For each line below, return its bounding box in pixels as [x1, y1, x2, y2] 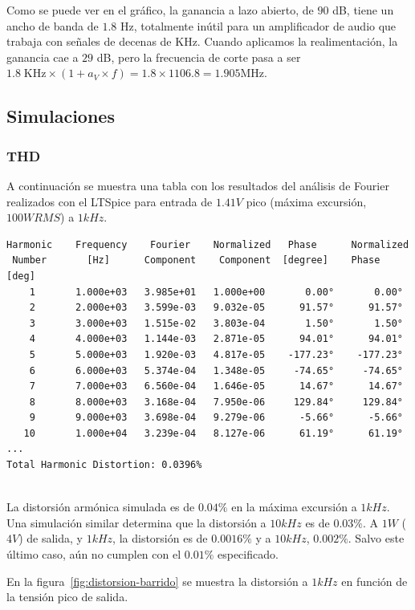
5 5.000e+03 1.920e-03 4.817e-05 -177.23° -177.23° [29, 348, 403, 360]
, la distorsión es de [112, 530, 208, 547]
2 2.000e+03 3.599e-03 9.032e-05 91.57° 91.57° [29, 302, 403, 314]
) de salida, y [18, 530, 83, 547]
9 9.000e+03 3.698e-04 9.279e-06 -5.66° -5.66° [29, 412, 403, 424]
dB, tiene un [332, 2, 394, 18]
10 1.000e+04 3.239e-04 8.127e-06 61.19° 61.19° [23, 427, 403, 439]
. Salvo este [348, 530, 405, 547]
